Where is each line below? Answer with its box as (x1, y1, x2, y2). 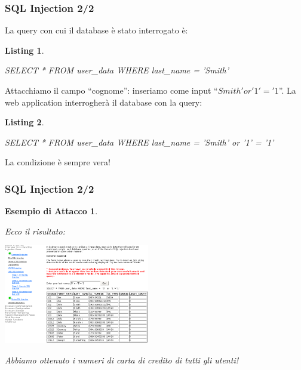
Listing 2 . (5, 116, 44, 128)
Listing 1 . (5, 44, 44, 56)
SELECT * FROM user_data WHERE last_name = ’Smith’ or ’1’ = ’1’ (5, 135, 274, 148)
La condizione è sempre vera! (5, 156, 110, 168)
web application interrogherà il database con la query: (5, 95, 202, 108)
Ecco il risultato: (5, 224, 65, 237)
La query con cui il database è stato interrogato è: (5, 24, 188, 36)
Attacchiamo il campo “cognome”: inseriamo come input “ (5, 84, 218, 96)
